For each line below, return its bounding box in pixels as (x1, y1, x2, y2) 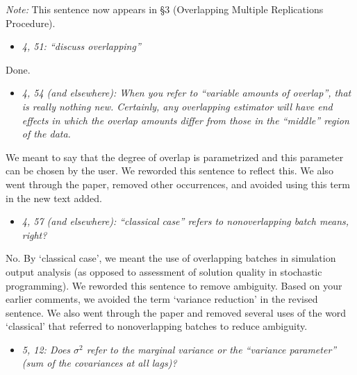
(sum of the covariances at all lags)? (22, 356, 177, 370)
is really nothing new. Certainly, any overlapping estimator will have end (22, 99, 333, 113)
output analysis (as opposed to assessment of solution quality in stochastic (6, 264, 322, 278)
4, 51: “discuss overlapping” (22, 39, 141, 53)
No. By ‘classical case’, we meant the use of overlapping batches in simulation (6, 251, 336, 265)
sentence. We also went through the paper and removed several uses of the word (6, 305, 347, 319)
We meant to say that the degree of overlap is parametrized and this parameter (6, 149, 344, 164)
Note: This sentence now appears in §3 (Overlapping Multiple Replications (6, 2, 324, 16)
